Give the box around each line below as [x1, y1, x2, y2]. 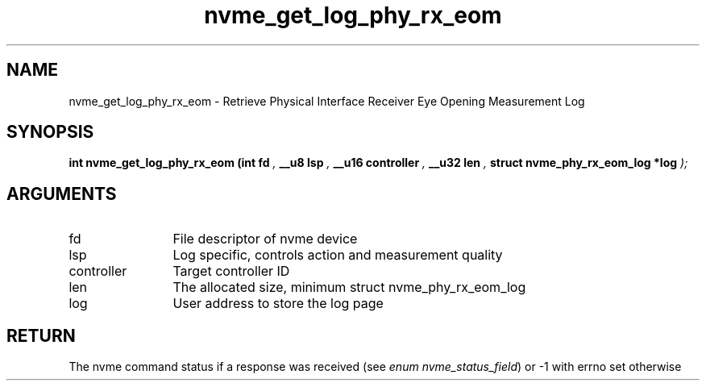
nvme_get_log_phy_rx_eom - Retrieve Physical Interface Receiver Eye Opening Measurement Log [69, 94, 585, 108]
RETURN [6, 325, 76, 346]
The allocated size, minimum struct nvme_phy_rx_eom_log [172, 279, 526, 296]
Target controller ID [172, 263, 290, 280]
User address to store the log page [172, 295, 384, 312]
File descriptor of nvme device [172, 231, 358, 248]
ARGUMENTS [6, 183, 117, 204]
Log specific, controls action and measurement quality [172, 247, 503, 264]
